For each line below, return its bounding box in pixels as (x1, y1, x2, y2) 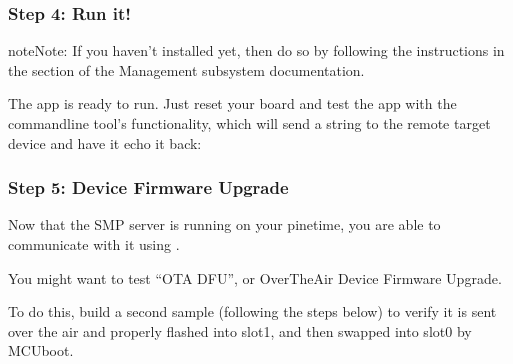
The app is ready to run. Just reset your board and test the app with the (8, 93, 457, 114)
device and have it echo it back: (8, 132, 202, 153)
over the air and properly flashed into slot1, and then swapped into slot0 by (8, 320, 472, 341)
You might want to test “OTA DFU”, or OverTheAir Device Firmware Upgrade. (8, 267, 502, 288)
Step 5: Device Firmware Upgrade (8, 175, 289, 200)
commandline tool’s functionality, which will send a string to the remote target (8, 113, 491, 133)
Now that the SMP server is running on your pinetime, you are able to (8, 214, 441, 235)
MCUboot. (8, 340, 74, 361)
